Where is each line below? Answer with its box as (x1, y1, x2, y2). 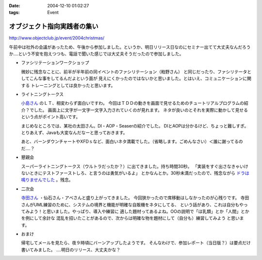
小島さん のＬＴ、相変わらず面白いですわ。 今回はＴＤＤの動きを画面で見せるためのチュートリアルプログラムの (21, 100, 245, 106)
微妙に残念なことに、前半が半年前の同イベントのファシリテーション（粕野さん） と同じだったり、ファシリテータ (21, 69, 247, 74)
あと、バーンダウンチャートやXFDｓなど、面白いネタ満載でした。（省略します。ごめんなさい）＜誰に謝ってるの (21, 139, 243, 145)
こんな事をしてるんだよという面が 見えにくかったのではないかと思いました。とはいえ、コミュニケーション (29, 75, 243, 81)
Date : (9, 3, 20, 8)
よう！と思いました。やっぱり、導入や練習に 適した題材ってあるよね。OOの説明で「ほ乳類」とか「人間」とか (29, 208, 249, 214)
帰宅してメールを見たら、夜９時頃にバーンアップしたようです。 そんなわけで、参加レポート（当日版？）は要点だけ (21, 240, 251, 246)
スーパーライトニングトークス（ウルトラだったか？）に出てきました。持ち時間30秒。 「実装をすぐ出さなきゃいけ (21, 163, 248, 169)
